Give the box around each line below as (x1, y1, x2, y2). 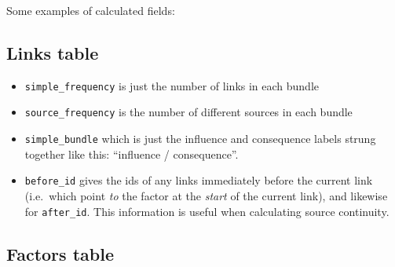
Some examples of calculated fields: (6, 2, 175, 18)
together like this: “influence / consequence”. (24, 145, 239, 162)
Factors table (6, 241, 114, 265)
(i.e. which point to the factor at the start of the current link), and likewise (24, 188, 388, 204)
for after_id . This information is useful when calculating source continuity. (24, 203, 390, 219)
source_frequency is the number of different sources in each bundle (24, 104, 353, 120)
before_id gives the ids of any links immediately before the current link (24, 172, 373, 188)
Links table (6, 40, 99, 64)
